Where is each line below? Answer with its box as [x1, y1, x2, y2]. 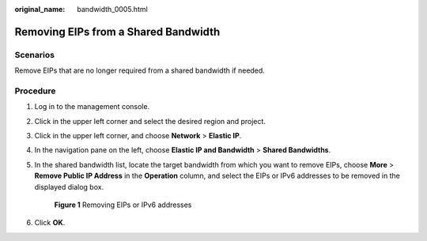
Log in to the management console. [34, 102, 150, 111]
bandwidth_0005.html [77, 5, 148, 13]
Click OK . [34, 218, 66, 228]
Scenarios [14, 49, 55, 60]
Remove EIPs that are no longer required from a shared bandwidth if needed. [14, 66, 265, 75]
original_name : [14, 5, 66, 13]
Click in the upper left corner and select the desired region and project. [34, 116, 266, 126]
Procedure [14, 85, 56, 96]
